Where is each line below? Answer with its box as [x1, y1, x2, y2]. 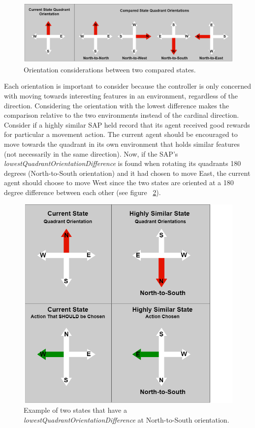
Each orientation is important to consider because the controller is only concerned [4, 81, 252, 91]
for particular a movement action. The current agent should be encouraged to [4, 129, 238, 139]
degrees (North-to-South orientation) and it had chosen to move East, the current [4, 167, 251, 178]
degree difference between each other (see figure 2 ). [4, 187, 161, 197]
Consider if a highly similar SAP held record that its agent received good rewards [4, 119, 250, 130]
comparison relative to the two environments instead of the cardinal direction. [4, 110, 239, 120]
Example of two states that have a [24, 405, 127, 415]
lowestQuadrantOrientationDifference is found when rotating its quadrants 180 [4, 158, 241, 168]
